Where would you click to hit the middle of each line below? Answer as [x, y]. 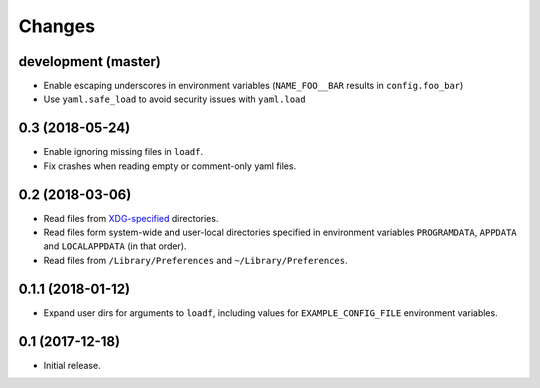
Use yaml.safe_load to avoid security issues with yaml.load [174, 99]
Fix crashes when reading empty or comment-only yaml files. [170, 166]
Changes [56, 26]
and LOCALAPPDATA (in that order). [115, 246]
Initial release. [72, 365]
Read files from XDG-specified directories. [131, 218]
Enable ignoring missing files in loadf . [123, 152]
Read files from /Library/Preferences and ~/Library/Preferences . [195, 260]
